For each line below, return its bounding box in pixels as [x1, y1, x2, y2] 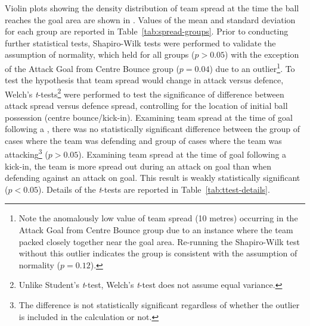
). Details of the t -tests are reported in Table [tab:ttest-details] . [38, 183, 270, 195]
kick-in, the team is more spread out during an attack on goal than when [5, 159, 272, 172]
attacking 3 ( [5, 146, 48, 161]
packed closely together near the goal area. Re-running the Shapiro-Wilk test [18, 235, 300, 247]
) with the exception [225, 48, 299, 61]
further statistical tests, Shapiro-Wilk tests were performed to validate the [5, 36, 276, 49]
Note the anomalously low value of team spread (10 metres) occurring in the [18, 212, 298, 224]
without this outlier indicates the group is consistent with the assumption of [18, 247, 297, 259]
